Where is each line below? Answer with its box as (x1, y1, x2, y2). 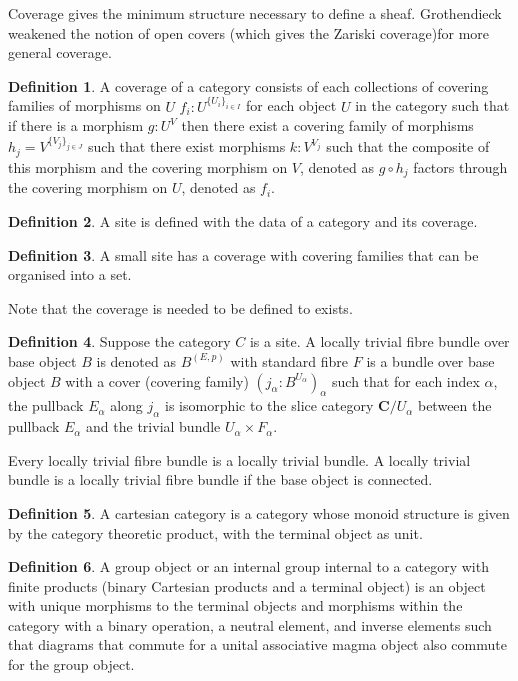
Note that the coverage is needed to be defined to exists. (8, 297, 353, 318)
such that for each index (332, 370, 480, 391)
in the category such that (355, 95, 510, 116)
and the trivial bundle (86, 416, 221, 437)
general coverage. (8, 42, 112, 63)
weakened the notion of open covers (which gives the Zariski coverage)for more (8, 22, 490, 43)
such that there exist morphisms (88, 136, 286, 157)
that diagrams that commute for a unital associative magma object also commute (8, 634, 507, 655)
